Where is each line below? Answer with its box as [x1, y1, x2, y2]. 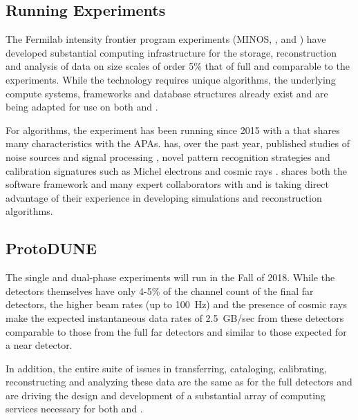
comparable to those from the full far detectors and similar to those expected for [6, 324, 347, 338]
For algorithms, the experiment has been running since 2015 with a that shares [6, 122, 340, 137]
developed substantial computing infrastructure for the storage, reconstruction [6, 45, 337, 59]
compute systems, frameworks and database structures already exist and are [6, 86, 328, 100]
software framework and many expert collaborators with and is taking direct [6, 177, 329, 191]
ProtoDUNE [6, 238, 97, 259]
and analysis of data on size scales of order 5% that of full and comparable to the [6, 59, 350, 73]
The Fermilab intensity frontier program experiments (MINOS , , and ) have [6, 32, 326, 46]
